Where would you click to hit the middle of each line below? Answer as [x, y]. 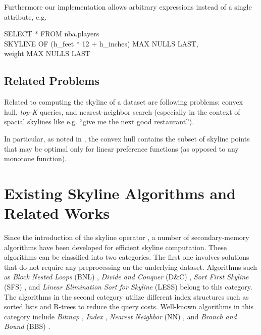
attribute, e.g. [25, 16]
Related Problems [52, 81]
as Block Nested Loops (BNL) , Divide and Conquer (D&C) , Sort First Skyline [126, 277]
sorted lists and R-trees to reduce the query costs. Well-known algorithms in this [129, 306]
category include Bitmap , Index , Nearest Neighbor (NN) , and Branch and [120, 316]
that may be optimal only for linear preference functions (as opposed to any [121, 148]
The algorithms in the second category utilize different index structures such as [126, 296]
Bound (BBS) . [27, 326]
